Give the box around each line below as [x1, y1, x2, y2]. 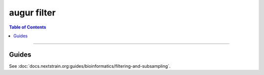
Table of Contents [9, 24, 46, 30]
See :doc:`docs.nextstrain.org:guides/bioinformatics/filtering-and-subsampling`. [9, 63, 171, 69]
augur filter [9, 7, 56, 18]
